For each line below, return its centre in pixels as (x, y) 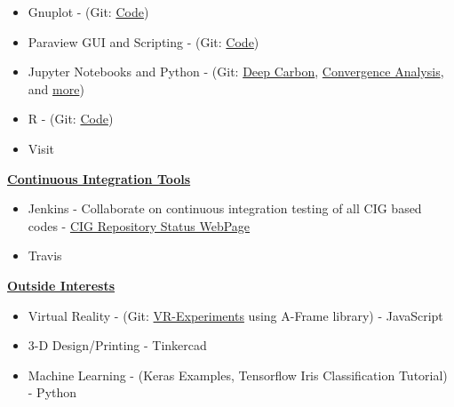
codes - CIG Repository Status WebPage (139, 225)
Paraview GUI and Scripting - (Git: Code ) (143, 41)
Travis (45, 255)
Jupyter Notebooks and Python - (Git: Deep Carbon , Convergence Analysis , (236, 72)
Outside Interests (61, 285)
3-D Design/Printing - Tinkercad (117, 345)
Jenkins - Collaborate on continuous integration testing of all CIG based (225, 208)
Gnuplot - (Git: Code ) (88, 12)
